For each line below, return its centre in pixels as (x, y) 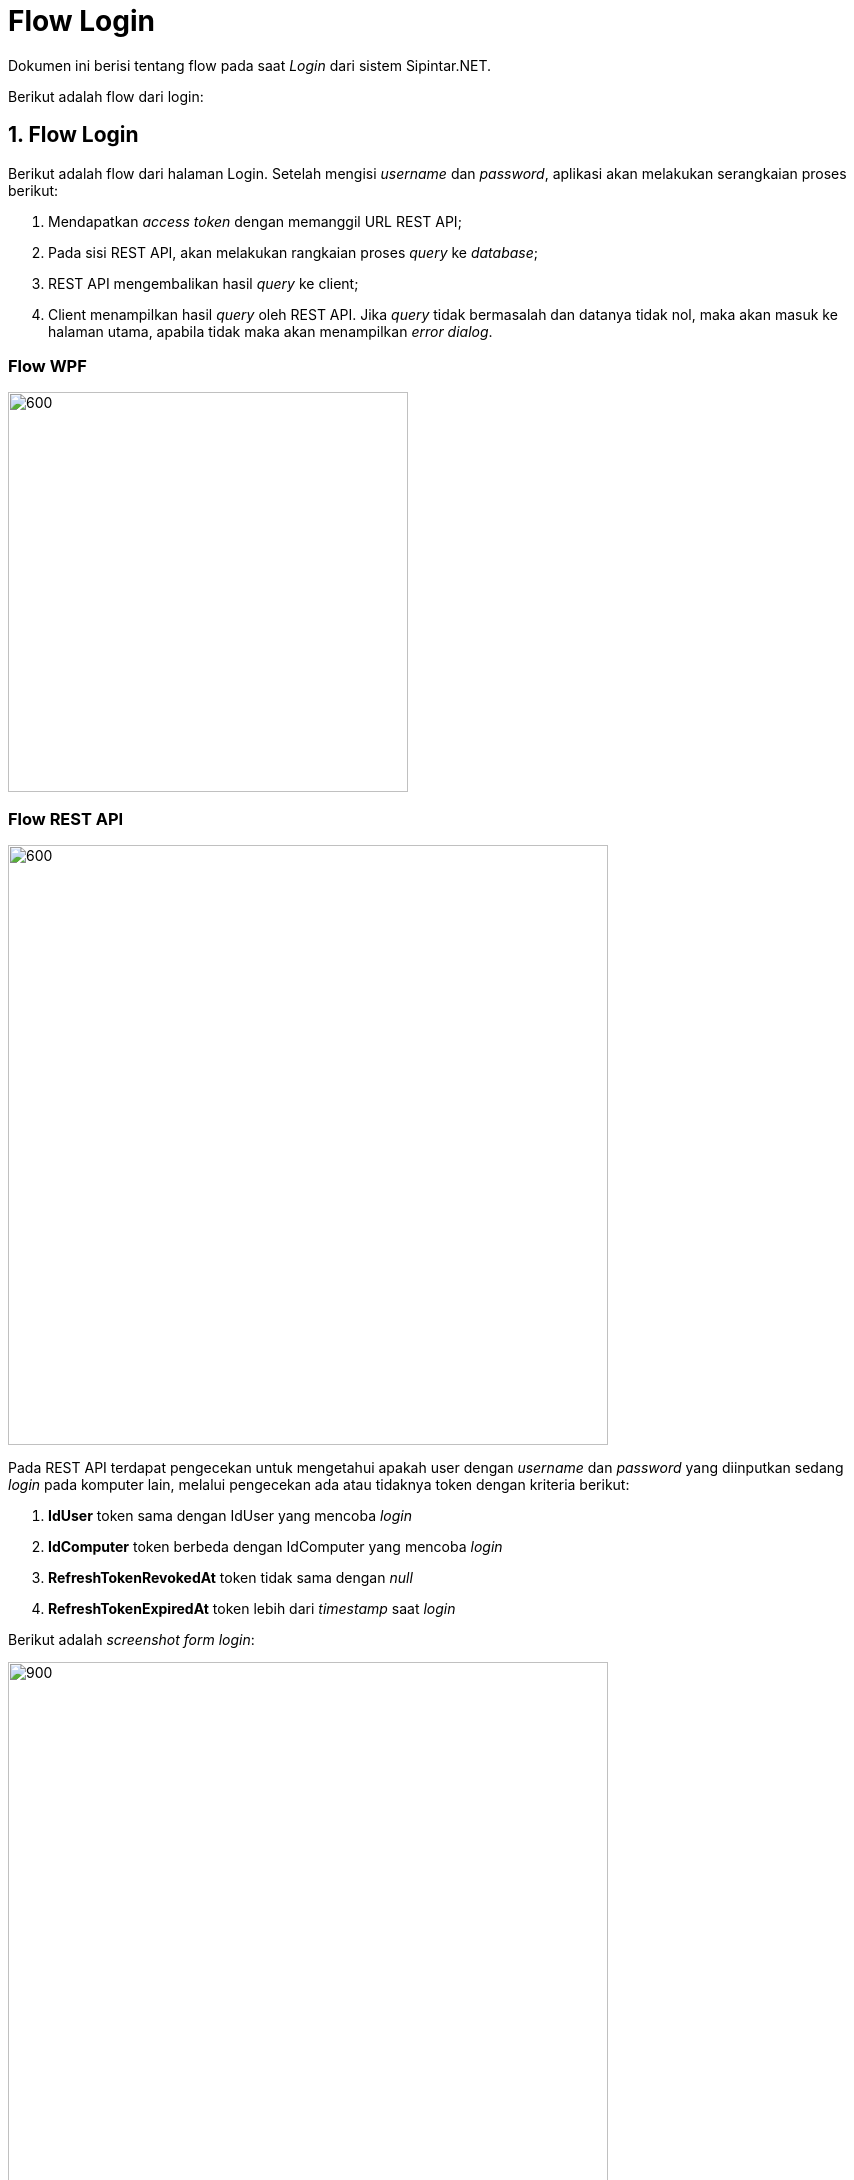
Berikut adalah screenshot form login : (131, 1640)
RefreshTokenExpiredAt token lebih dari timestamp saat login (252, 1609)
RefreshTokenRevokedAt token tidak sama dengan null (230, 1578)
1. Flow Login (73, 135)
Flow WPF (47, 365)
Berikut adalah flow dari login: (106, 96)
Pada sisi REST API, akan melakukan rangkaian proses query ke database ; (293, 252)
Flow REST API (66, 818)
